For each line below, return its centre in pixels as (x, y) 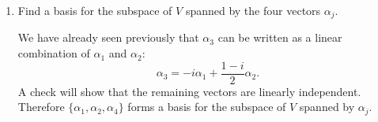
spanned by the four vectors (253, 10)
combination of (54, 53)
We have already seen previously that (108, 37)
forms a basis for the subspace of (207, 107)
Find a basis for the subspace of (95, 10)
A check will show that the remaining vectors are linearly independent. (189, 91)
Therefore (41, 107)
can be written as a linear (280, 37)
